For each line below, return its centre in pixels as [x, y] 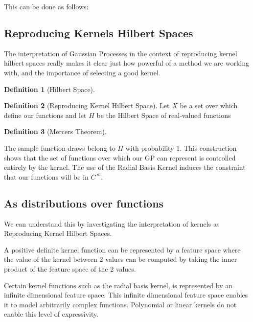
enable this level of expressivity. [51, 314]
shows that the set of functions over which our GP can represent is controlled [120, 157]
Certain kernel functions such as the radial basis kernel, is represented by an [118, 285]
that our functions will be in [46, 176]
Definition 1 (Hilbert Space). [49, 89]
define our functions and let [45, 115]
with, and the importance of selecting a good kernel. [82, 72]
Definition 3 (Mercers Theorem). [55, 131]
